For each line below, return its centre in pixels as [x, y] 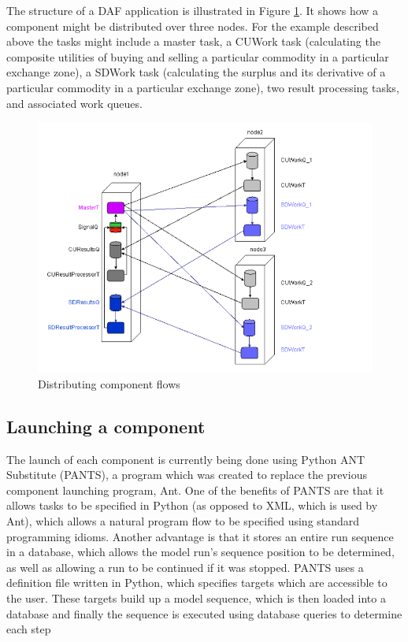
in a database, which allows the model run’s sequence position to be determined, [200, 552]
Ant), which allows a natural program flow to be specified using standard [183, 521]
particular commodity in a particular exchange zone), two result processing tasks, [203, 87]
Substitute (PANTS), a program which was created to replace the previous [187, 475]
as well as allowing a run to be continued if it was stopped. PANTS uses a [185, 567]
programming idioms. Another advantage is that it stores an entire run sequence [200, 536]
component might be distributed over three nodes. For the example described [193, 26]
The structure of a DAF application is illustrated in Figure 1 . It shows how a [193, 10]
